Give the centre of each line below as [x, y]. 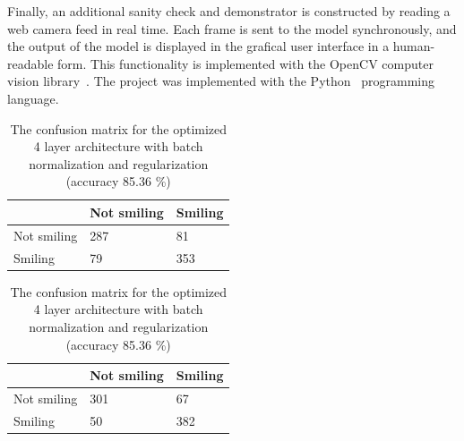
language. [33, 98]
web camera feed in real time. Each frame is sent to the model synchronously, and [232, 28]
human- [414, 46]
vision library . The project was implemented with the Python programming [221, 81]
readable [30, 63]
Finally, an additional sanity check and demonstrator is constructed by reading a [229, 11]
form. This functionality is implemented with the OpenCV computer [245, 63]
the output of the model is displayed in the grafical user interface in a [198, 46]
